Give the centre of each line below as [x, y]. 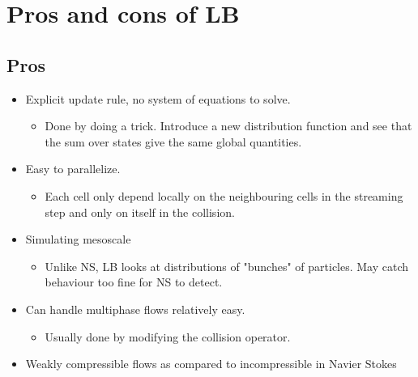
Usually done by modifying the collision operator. [168, 336]
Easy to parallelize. [73, 169]
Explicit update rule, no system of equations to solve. [158, 98]
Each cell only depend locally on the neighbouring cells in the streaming [224, 195]
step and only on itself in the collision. [140, 212]
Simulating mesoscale [78, 239]
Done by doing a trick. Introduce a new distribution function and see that [228, 126]
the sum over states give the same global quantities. [173, 141]
